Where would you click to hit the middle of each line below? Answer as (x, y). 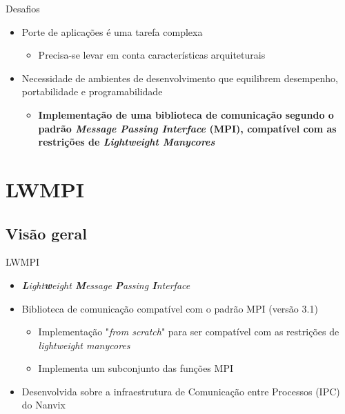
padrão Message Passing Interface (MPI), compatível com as (187, 128)
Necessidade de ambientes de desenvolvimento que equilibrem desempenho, (180, 78)
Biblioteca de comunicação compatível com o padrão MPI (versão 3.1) (170, 308)
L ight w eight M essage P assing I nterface (106, 285)
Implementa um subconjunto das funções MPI (136, 368)
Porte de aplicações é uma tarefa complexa (112, 31)
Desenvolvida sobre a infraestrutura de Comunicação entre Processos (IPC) (181, 391)
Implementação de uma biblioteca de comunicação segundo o (186, 114)
